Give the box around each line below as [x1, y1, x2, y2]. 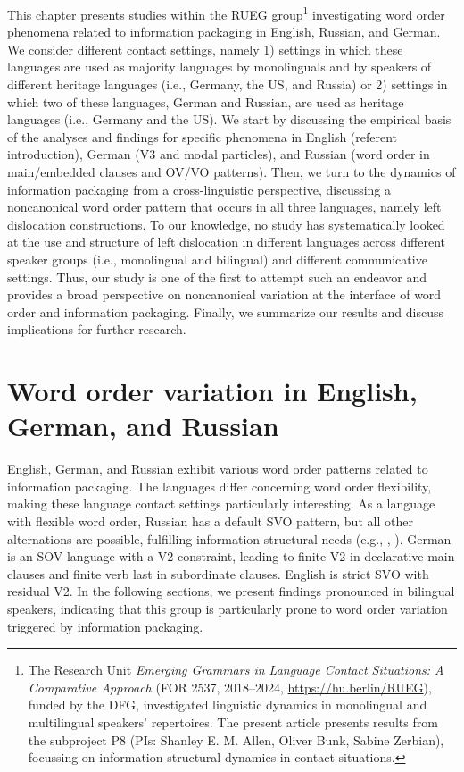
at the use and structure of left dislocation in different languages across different [7, 232, 446, 251]
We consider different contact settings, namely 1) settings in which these [7, 39, 403, 58]
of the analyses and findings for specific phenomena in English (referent [7, 127, 398, 146]
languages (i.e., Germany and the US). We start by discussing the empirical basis [7, 110, 452, 129]
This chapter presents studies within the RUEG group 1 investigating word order [7, 3, 445, 23]
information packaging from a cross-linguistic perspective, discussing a [7, 180, 392, 198]
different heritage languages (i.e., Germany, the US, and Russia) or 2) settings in [7, 75, 448, 94]
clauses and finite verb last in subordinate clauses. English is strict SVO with [7, 564, 429, 583]
